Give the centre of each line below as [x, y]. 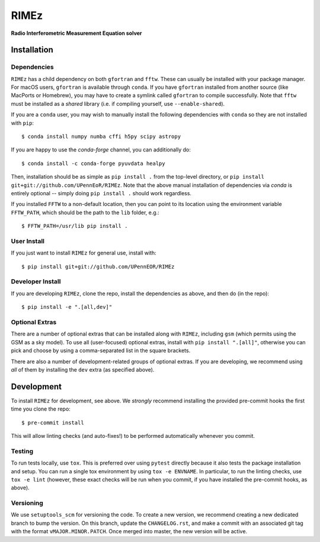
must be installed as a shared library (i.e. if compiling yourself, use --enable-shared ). [118, 104]
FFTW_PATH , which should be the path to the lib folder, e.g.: [85, 212]
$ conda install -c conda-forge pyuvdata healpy [93, 163]
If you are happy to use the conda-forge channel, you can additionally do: [101, 150]
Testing [22, 451]
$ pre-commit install [53, 422]
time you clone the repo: [41, 409]
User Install [28, 241]
